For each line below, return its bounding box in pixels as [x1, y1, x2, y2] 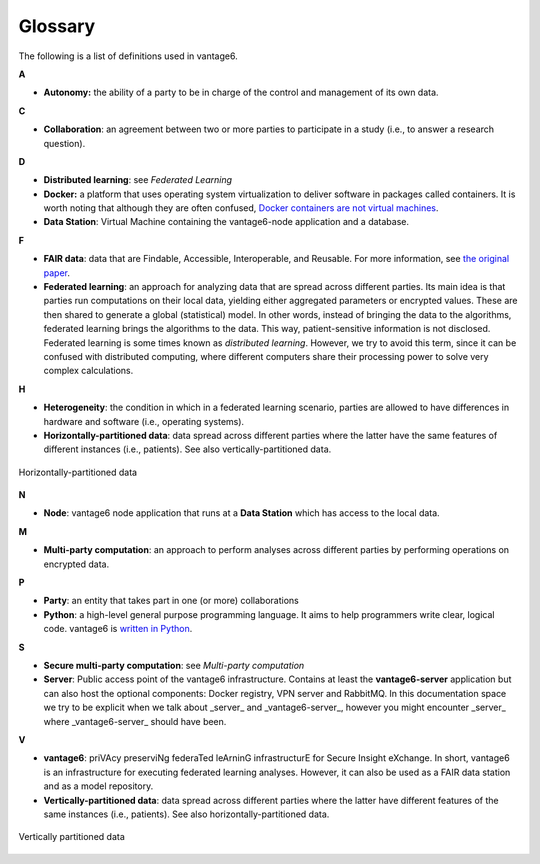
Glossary [18, 15, 96, 37]
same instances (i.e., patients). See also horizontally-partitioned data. [43, 808, 330, 820]
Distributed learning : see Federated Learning [43, 174, 233, 186]
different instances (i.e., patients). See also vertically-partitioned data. [43, 443, 332, 455]
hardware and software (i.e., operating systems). [43, 415, 245, 427]
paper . [43, 266, 70, 279]
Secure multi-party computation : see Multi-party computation [43, 660, 305, 671]
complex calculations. [43, 365, 134, 377]
